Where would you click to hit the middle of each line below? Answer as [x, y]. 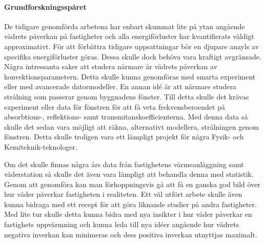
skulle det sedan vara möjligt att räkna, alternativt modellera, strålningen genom [132, 126]
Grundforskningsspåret [45, 6]
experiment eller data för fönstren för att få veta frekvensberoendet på [115, 106]
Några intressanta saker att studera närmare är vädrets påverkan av [111, 66]
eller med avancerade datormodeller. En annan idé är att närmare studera [120, 86]
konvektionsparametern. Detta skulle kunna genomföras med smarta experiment [130, 76]
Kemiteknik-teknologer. [41, 146]
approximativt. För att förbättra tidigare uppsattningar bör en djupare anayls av [132, 46]
